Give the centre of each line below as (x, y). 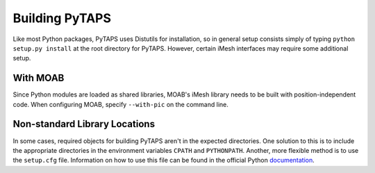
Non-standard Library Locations (84, 124)
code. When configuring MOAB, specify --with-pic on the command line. (121, 104)
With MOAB (39, 78)
